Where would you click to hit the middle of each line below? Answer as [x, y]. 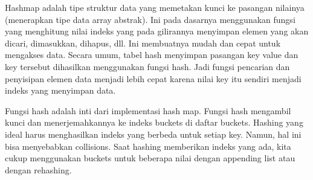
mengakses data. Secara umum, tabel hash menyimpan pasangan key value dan [152, 55]
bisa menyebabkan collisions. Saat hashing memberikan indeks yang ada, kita [148, 146]
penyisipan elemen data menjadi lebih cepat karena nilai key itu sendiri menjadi [153, 78]
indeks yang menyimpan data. [60, 90]
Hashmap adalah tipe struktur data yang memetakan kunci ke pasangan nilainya [155, 7]
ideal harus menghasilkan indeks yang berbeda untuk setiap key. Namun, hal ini [153, 134]
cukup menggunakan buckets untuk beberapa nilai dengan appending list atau [150, 158]
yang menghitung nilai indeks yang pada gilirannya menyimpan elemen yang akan [157, 31]
